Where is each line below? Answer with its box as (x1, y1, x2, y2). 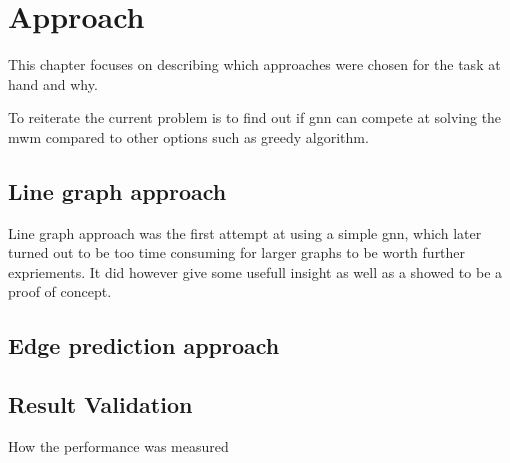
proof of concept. (8, 281, 112, 302)
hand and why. (8, 73, 98, 94)
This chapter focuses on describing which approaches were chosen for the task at (8, 54, 501, 75)
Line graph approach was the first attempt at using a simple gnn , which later (8, 222, 482, 243)
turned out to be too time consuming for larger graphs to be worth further (8, 242, 466, 263)
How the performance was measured (8, 436, 229, 457)
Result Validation (8, 389, 193, 420)
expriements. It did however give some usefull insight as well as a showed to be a (8, 261, 503, 282)
